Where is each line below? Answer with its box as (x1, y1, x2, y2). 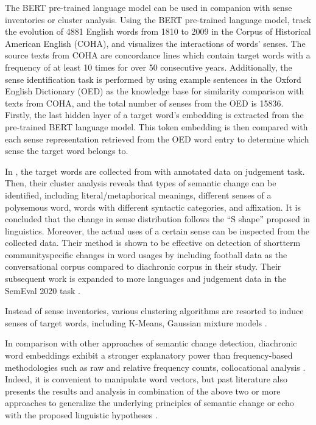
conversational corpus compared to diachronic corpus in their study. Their (5, 260, 281, 273)
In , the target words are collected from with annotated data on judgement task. (5, 164, 305, 177)
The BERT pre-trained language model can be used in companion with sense (5, 1, 292, 13)
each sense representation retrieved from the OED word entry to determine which (5, 132, 309, 145)
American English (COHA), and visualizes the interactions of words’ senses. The (5, 37, 306, 49)
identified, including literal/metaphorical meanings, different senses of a (5, 188, 272, 201)
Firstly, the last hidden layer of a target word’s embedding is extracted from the (5, 108, 304, 121)
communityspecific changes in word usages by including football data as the (5, 248, 287, 261)
